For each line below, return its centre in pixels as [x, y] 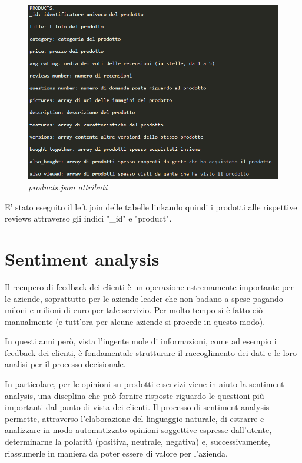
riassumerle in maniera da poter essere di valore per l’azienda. [116, 453]
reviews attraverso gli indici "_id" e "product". [88, 218]
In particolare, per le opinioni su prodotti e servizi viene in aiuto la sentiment [145, 384]
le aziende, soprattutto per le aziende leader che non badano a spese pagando [144, 298]
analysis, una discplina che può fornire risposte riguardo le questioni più [135, 395]
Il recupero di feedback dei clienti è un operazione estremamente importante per [149, 286]
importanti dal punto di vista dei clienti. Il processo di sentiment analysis [137, 407]
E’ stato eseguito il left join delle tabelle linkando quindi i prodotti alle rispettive [151, 207]
